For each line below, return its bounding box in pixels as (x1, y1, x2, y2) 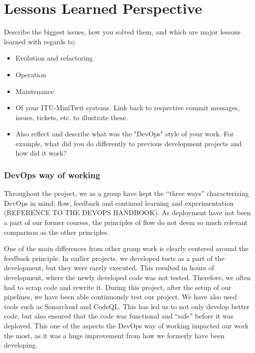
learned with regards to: (4, 36, 76, 46)
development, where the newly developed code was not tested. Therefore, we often (4, 272, 251, 283)
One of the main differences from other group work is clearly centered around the (4, 243, 249, 254)
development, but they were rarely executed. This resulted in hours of (4, 262, 214, 273)
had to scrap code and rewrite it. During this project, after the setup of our (4, 282, 231, 292)
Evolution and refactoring (15, 53, 93, 63)
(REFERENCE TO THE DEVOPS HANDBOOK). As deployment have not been (4, 207, 251, 218)
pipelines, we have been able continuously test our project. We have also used (4, 291, 237, 302)
